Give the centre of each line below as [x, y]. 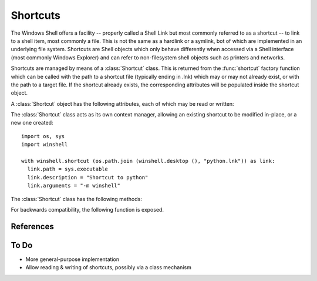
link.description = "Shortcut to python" [88, 177]
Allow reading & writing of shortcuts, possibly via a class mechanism [109, 267]
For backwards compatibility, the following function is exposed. [87, 209]
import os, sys [43, 136]
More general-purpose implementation [72, 259]
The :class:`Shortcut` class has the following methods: [76, 199]
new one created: [32, 123]
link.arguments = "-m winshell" [74, 186]
